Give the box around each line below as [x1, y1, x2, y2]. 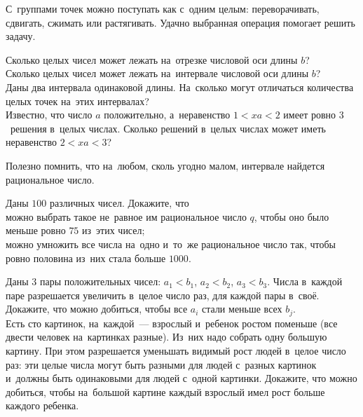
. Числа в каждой [267, 274, 343, 289]
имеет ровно [283, 107, 336, 122]
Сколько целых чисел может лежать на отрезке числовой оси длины [6, 52, 298, 67]
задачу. [6, 29, 36, 43]
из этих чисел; [82, 223, 145, 238]
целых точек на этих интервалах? [6, 93, 149, 108]
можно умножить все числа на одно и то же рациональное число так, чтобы [6, 236, 336, 251]
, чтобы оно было [254, 209, 329, 224]
